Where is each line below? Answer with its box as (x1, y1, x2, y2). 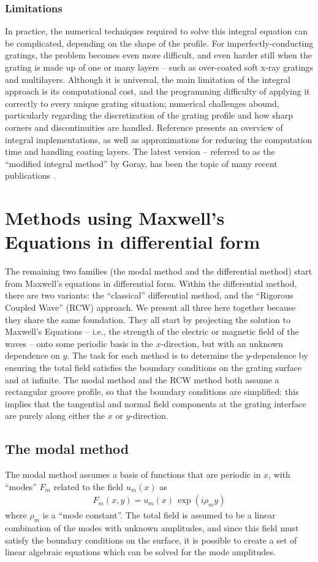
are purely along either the (5, 409, 105, 422)
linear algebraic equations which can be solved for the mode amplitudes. (5, 545, 276, 558)
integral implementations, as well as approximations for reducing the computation (5, 133, 312, 146)
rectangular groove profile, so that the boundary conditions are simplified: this (5, 385, 299, 398)
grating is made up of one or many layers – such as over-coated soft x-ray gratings (5, 61, 314, 73)
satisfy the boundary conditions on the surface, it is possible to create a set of (5, 533, 297, 546)
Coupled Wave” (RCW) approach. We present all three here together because (5, 301, 296, 314)
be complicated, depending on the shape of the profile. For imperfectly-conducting (5, 36, 314, 49)
